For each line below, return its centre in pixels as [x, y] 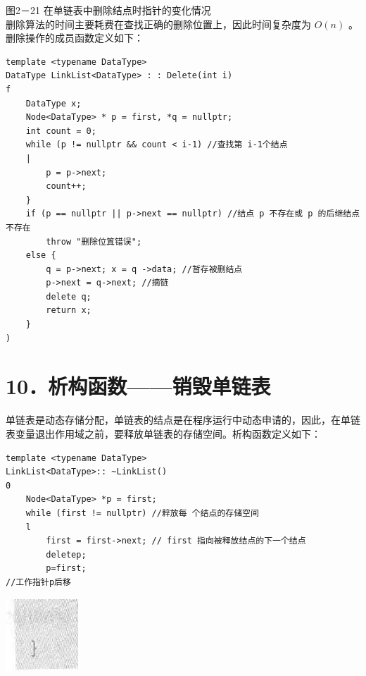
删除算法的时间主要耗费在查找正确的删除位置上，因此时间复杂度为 [158, 24]
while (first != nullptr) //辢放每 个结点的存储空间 [142, 513]
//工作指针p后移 [38, 582]
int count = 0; [61, 131]
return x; [69, 311]
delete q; [69, 296]
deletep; [66, 554]
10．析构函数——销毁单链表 [138, 386]
